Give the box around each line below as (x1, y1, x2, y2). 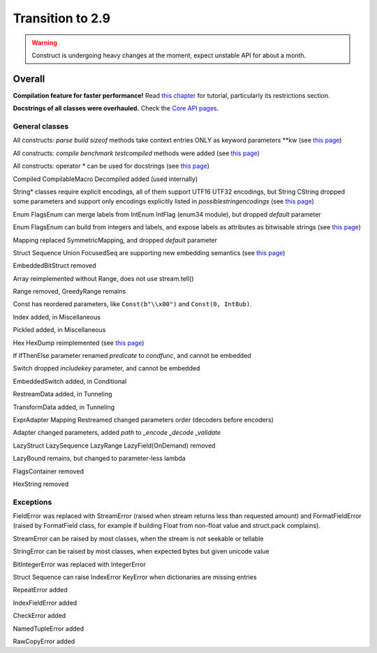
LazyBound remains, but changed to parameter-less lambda (13, 454, 186, 463)
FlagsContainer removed (13, 467, 84, 475)
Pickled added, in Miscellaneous (13, 326, 106, 334)
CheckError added (13, 612, 66, 620)
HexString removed (13, 480, 69, 488)
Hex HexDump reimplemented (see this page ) (13, 338, 145, 347)
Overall (13, 73, 45, 85)
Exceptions (13, 497, 52, 507)
